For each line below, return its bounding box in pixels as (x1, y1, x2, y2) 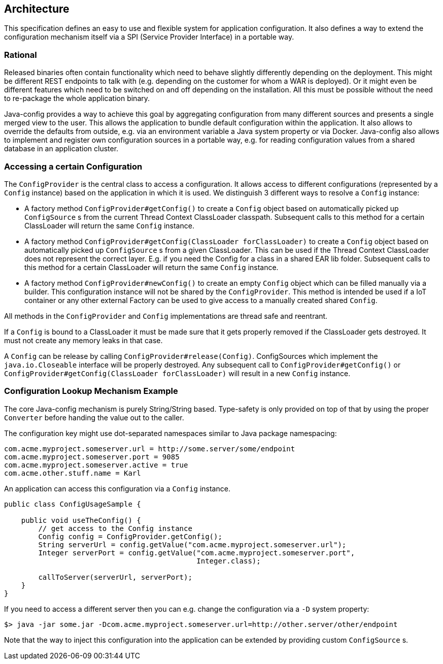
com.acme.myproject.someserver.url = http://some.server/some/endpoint (4, 444, 295, 453)
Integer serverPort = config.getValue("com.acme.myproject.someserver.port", (38, 548, 355, 557)
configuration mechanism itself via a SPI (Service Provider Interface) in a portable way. (4, 32, 294, 42)
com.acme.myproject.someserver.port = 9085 (4, 452, 180, 461)
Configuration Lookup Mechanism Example (4, 386, 178, 396)
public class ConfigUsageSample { (4, 500, 141, 508)
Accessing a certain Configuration (4, 161, 143, 172)
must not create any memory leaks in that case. (4, 336, 163, 345)
